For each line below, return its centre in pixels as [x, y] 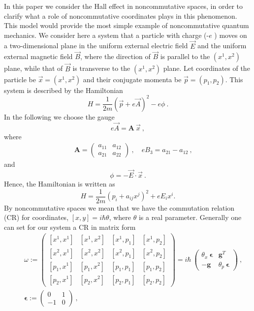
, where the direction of [115, 56]
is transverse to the [101, 68]
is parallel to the [185, 56]
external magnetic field [38, 56]
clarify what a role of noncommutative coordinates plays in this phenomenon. [121, 16]
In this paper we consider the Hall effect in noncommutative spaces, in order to [123, 6]
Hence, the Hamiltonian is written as [60, 183]
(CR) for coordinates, [36, 217]
